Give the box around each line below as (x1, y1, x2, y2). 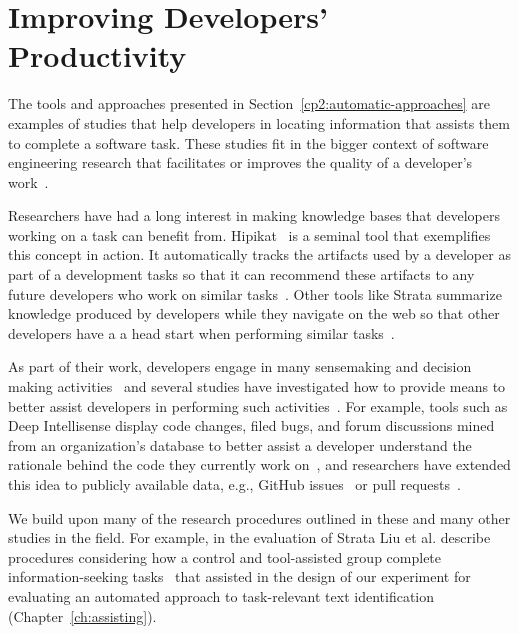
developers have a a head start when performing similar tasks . (8, 322, 395, 343)
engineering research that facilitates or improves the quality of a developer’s (8, 152, 473, 173)
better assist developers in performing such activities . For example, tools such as (8, 395, 508, 416)
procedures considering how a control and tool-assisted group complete (8, 546, 442, 567)
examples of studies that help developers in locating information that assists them (8, 112, 510, 133)
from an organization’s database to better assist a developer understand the (8, 434, 472, 455)
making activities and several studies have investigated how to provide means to (8, 376, 506, 397)
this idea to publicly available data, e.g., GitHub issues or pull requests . (8, 474, 461, 494)
